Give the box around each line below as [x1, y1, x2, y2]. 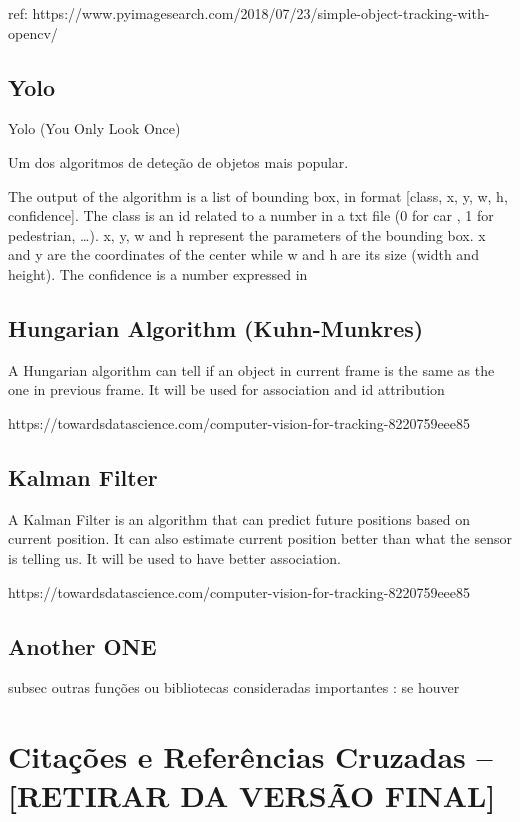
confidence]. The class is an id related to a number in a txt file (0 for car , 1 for [8, 205, 494, 226]
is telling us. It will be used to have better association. [8, 547, 341, 568]
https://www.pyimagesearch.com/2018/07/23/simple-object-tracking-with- [32, 3, 490, 23]
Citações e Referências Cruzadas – [8, 736, 493, 777]
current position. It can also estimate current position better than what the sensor [8, 528, 512, 549]
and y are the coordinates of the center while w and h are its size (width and [8, 244, 479, 265]
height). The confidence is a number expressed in [8, 263, 308, 284]
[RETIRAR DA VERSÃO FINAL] [8, 775, 496, 816]
